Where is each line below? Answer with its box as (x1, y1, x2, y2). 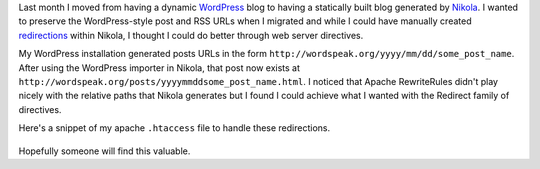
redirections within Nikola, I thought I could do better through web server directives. (18, 29, 364, 41)
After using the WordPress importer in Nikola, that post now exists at (18, 61, 300, 74)
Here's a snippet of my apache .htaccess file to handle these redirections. (18, 122, 330, 134)
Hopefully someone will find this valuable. (18, 145, 191, 157)
